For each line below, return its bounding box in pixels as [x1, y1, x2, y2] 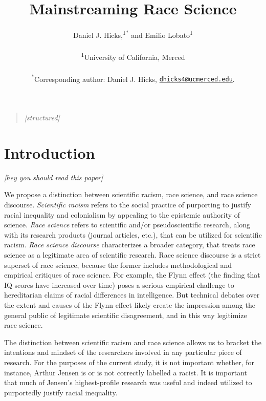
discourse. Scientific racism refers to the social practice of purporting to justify [4, 199, 251, 210]
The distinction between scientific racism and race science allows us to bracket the [4, 336, 261, 347]
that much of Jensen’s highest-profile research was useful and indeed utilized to [4, 377, 252, 388]
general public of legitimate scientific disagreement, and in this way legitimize [4, 309, 247, 320]
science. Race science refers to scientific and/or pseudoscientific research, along [4, 219, 251, 230]
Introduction [4, 142, 95, 163]
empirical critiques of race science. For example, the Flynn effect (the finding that [4, 269, 260, 280]
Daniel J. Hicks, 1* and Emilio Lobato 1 [73, 28, 193, 40]
